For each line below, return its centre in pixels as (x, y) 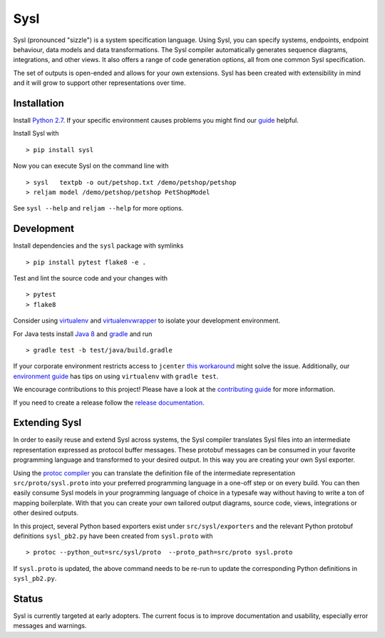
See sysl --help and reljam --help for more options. (98, 208)
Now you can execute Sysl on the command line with (91, 166)
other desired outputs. (46, 513)
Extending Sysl (47, 423)
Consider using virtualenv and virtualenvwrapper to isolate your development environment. (147, 320)
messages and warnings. (50, 626)
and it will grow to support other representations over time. (99, 83)
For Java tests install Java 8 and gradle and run (83, 334)
